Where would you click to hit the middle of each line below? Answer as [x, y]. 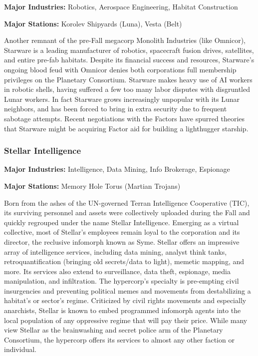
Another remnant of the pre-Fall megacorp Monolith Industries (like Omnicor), [125, 40]
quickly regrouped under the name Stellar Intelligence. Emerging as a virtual [122, 222]
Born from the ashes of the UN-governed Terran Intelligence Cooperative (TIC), [127, 202]
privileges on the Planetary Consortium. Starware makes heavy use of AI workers [128, 79]
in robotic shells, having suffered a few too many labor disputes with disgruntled [127, 89]
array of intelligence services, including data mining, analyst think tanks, [116, 251]
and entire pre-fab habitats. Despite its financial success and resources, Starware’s [129, 60]
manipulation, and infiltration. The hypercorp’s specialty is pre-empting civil [122, 281]
